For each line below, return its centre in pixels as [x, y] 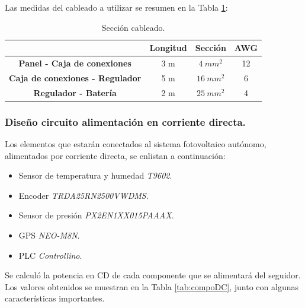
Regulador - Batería [75, 92]
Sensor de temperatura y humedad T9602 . [95, 175]
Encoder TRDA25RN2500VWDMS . [84, 195]
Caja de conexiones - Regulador [75, 77]
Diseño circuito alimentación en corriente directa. [125, 121]
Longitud [168, 48]
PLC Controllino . [50, 255]
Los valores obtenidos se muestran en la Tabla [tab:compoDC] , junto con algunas [152, 286]
